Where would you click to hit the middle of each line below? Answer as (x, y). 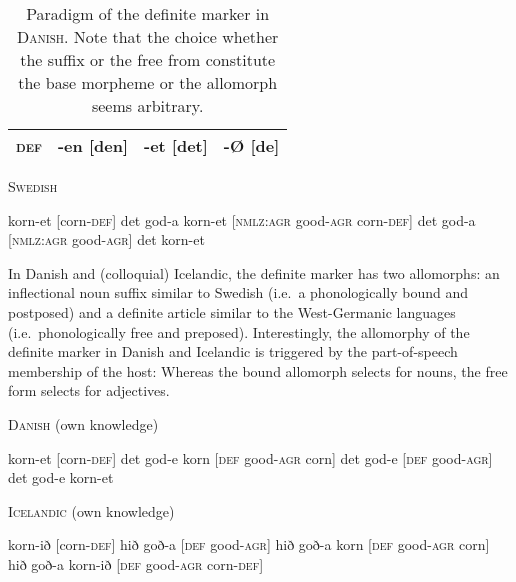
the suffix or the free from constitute (148, 59)
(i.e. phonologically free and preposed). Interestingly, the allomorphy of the (239, 331)
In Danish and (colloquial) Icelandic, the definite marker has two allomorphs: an (254, 272)
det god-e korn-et (61, 477)
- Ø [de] (251, 145)
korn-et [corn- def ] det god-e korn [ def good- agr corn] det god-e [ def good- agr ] (250, 457)
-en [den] (92, 145)
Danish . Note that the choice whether (148, 36)
